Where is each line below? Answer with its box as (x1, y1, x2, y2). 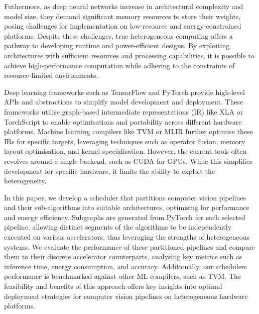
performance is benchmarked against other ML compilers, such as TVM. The (4, 271, 241, 281)
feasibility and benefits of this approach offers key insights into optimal (4, 281, 222, 291)
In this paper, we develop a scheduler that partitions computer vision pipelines (4, 192, 246, 202)
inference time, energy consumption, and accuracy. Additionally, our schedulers (4, 261, 247, 271)
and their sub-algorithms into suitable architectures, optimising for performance (4, 202, 249, 213)
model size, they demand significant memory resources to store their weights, (4, 11, 241, 21)
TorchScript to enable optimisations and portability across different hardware (4, 116, 242, 127)
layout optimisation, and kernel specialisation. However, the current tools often (4, 146, 247, 156)
